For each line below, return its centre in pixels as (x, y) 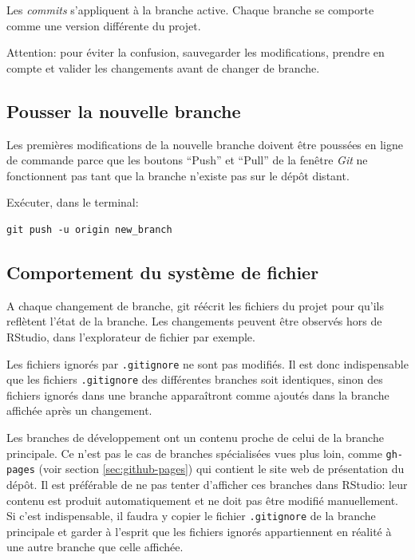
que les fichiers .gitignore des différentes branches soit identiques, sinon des (195, 379)
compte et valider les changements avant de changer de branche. (163, 67)
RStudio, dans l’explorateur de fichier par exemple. (131, 336)
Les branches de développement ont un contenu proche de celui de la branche (195, 438)
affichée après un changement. (79, 410)
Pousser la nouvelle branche (124, 110)
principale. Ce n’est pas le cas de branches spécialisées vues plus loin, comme (194, 453)
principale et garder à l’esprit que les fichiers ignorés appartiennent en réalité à (199, 531)
